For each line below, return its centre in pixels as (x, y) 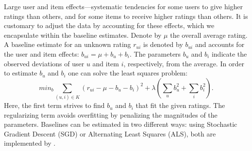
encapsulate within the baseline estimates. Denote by (83, 35)
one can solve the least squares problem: (128, 73)
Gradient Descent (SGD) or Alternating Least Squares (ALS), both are (110, 133)
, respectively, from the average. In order (184, 63)
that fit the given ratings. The (180, 105)
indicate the (229, 53)
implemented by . (30, 143)
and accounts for (220, 44)
